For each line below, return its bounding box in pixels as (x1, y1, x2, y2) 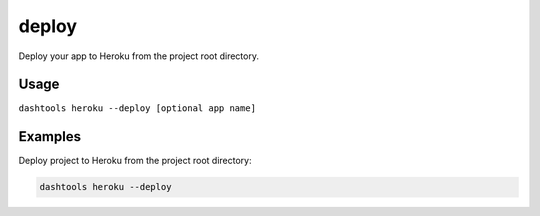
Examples (18, 128, 82, 145)
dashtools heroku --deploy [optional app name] (18, 103, 257, 114)
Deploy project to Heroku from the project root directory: (18, 155, 252, 167)
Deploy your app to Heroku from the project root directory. (18, 50, 260, 62)
